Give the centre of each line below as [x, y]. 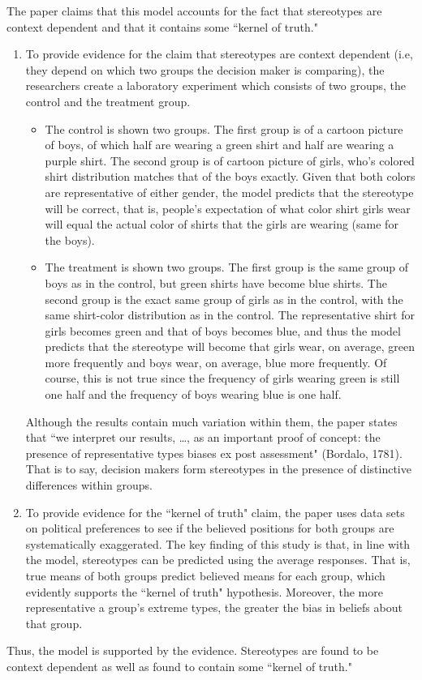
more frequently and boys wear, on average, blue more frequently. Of [216, 362]
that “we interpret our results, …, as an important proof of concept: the [203, 437]
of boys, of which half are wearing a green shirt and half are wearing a [220, 145]
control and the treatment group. [108, 101]
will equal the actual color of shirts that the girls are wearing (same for [222, 224]
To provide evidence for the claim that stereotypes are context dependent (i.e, [219, 54]
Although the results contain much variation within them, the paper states [211, 421]
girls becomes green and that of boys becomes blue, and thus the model [223, 330]
